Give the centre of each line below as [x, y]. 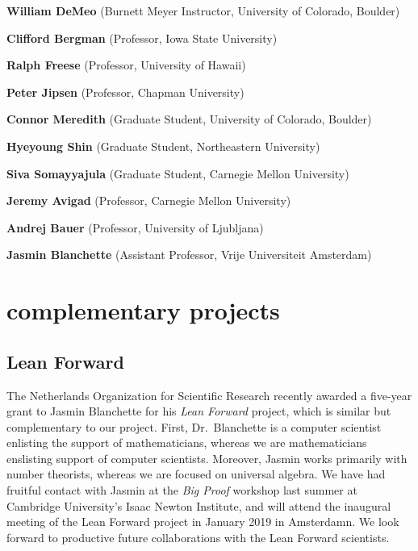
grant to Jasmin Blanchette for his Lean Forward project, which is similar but [199, 411]
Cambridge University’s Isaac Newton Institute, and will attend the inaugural [199, 505]
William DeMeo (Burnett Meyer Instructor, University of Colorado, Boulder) [203, 10]
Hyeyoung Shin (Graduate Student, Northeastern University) [163, 146]
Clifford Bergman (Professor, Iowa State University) [142, 38]
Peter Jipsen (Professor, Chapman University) [125, 92]
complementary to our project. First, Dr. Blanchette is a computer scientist [194, 426]
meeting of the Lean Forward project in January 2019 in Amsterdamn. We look [203, 522]
